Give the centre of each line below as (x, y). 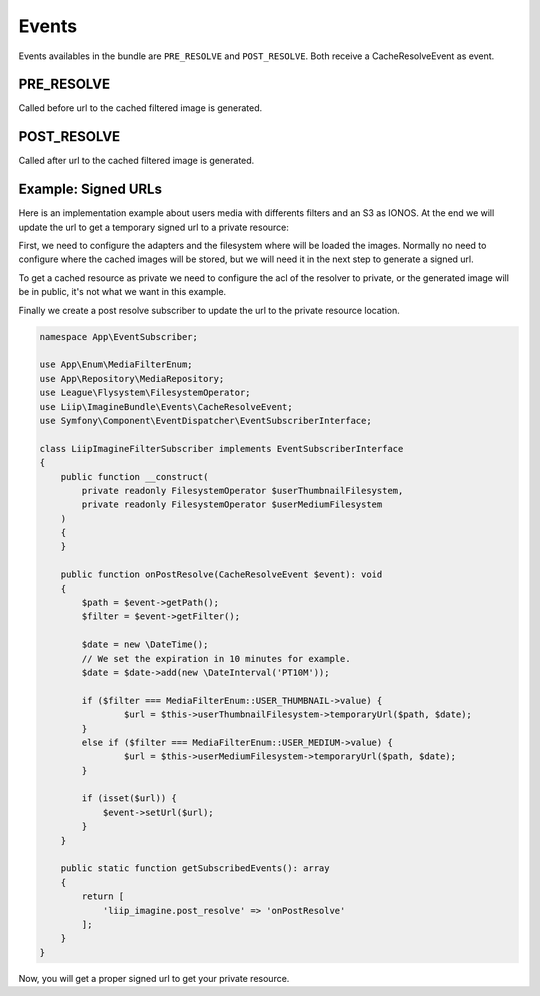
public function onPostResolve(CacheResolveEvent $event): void (221, 574)
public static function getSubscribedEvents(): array (195, 868)
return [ (103, 896)
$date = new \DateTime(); (145, 644)
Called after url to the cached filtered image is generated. (136, 161)
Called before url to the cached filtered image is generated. (140, 108)
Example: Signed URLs (90, 189)
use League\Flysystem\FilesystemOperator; (145, 393)
